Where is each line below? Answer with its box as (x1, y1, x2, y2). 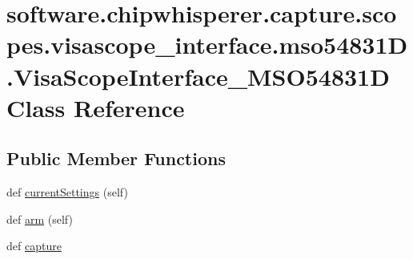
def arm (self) (6, 210, 73, 227)
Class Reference (6, 91, 185, 123)
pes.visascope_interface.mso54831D (6, 28, 408, 61)
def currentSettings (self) (6, 184, 128, 200)
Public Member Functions (6, 146, 226, 171)
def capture (6, 237, 62, 254)
